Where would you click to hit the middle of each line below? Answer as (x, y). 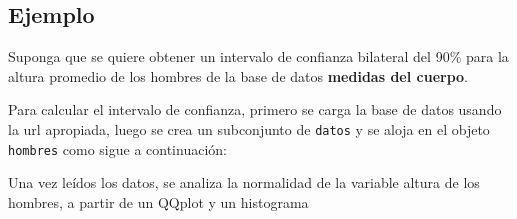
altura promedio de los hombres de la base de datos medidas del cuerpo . (238, 75)
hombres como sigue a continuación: (117, 148)
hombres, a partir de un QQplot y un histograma (158, 201)
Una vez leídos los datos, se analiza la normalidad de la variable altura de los (244, 182)
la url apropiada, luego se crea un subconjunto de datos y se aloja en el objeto (249, 128)
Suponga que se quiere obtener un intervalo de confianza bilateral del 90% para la (258, 56)
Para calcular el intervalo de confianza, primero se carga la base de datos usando (255, 109)
